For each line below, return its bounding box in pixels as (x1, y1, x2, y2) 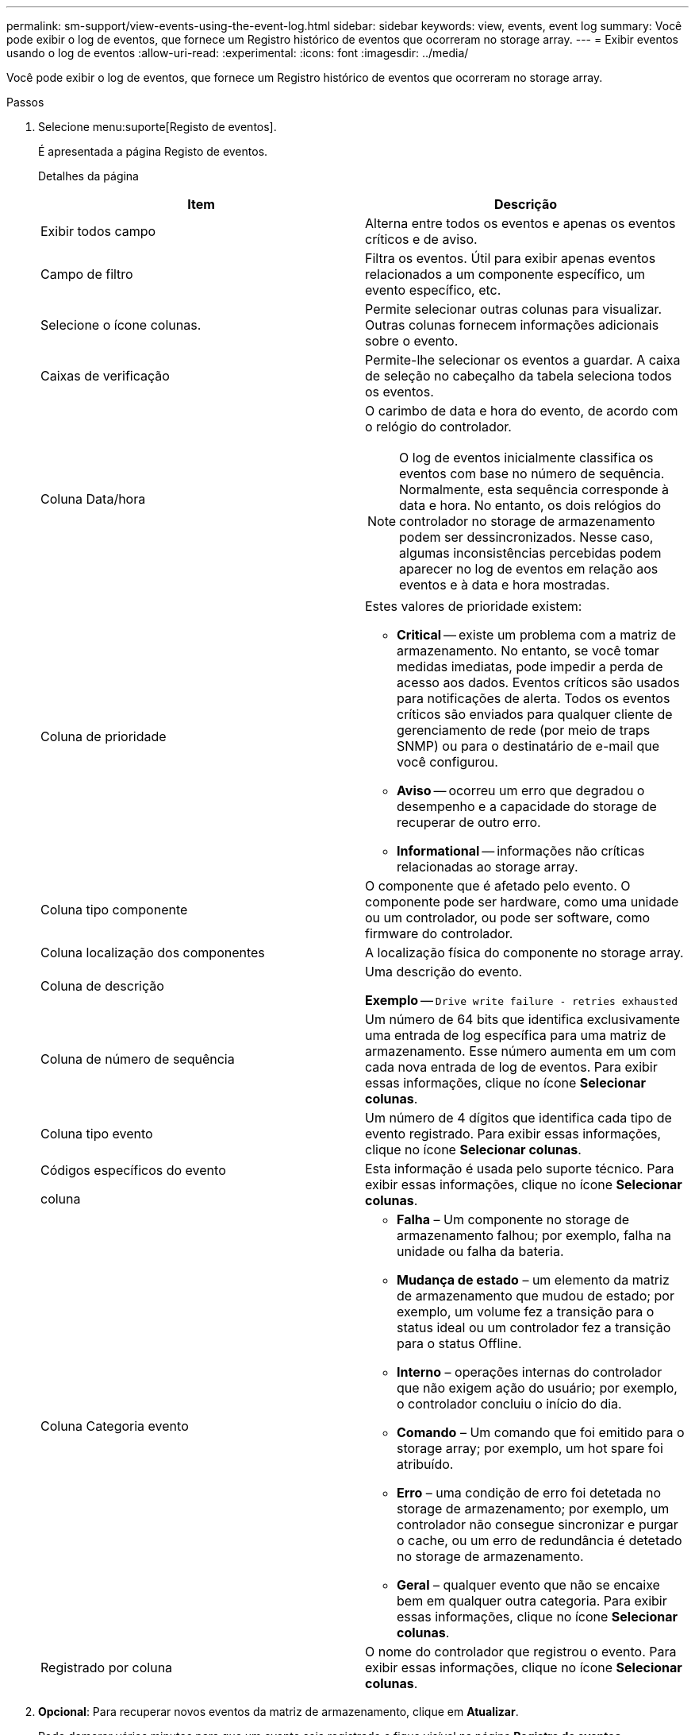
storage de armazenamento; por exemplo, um (397, 1501, 670, 1517)
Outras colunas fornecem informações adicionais (365, 317, 659, 333)
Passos (6, 95, 44, 109)
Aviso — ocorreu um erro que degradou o (397, 782, 645, 798)
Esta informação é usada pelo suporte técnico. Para (365, 1161, 674, 1177)
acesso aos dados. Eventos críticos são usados (397, 674, 680, 690)
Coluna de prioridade (40, 728, 167, 744)
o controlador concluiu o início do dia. (397, 1396, 622, 1412)
